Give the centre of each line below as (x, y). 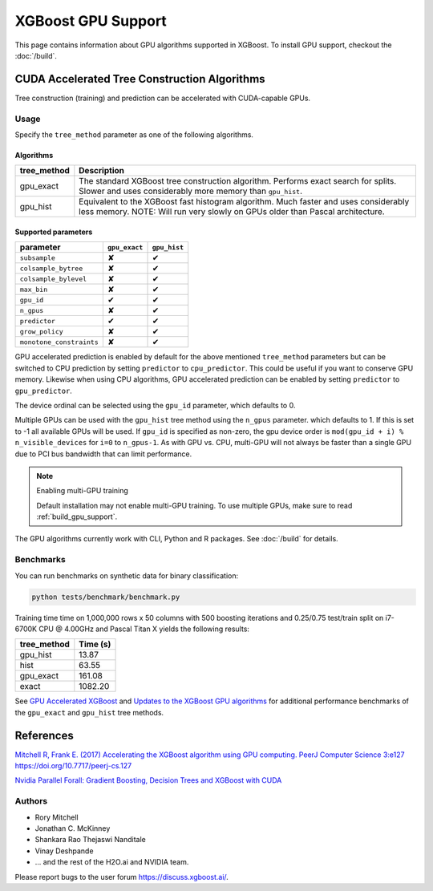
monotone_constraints (59, 342)
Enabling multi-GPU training (82, 491)
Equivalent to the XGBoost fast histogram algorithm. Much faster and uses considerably (244, 202)
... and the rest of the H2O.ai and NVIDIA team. (112, 862)
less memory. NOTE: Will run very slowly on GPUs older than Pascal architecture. (232, 212)
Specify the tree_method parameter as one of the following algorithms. (134, 134)
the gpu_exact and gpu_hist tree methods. (89, 712)
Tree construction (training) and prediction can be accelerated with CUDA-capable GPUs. (163, 98)
